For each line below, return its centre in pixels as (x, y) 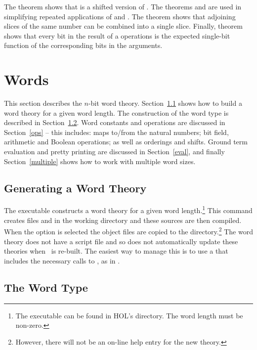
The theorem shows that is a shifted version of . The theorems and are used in (123, 6)
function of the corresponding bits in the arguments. (83, 45)
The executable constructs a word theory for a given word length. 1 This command (128, 210)
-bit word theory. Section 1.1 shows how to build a (165, 103)
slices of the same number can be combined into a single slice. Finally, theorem (123, 26)
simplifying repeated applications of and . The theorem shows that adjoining (120, 16)
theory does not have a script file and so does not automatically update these (121, 241)
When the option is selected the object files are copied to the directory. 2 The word (128, 231)
